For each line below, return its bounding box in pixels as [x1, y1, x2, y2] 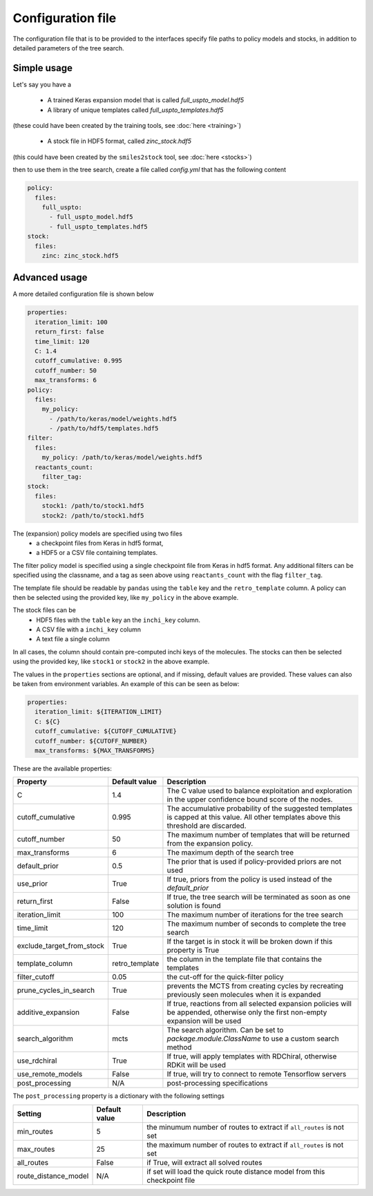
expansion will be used [166, 1016, 242, 1026]
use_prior [17, 879, 48, 889]
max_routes [17, 1144, 55, 1154]
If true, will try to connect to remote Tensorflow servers [166, 1070, 347, 1079]
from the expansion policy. [166, 839, 254, 848]
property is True [166, 945, 220, 955]
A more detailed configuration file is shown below [12, 290, 154, 298]
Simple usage [12, 62, 73, 74]
